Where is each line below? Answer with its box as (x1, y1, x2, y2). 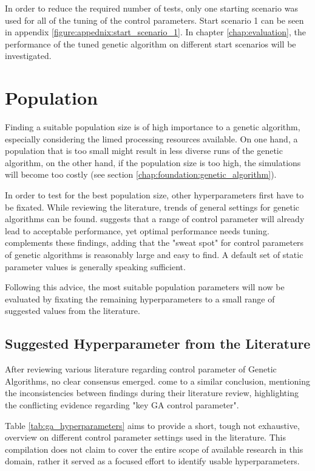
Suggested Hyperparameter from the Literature (5, 334, 311, 353)
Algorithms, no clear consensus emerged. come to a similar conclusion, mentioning (5, 374, 311, 387)
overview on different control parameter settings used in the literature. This (5, 431, 286, 444)
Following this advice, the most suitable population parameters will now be (5, 281, 285, 293)
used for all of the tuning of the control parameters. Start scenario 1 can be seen (5, 13, 304, 26)
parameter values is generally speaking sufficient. (5, 260, 186, 273)
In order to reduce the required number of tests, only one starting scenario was (5, 2, 298, 14)
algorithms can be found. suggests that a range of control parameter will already (5, 212, 305, 225)
